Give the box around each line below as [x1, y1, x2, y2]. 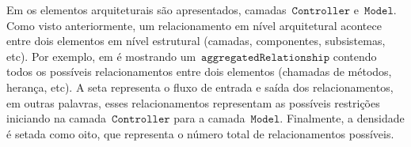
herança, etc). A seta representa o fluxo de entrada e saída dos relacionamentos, [6, 78, 394, 95]
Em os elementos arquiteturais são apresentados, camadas [6, 2, 287, 17]
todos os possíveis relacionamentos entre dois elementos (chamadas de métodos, [6, 63, 392, 80]
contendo [333, 47, 377, 64]
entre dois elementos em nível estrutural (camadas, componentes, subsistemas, [6, 32, 386, 49]
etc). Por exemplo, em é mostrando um [6, 47, 196, 64]
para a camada [173, 110, 245, 126]
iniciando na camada [6, 110, 107, 126]
